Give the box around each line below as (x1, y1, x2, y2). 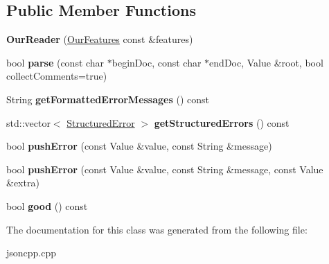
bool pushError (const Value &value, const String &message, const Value (6, 161, 323, 176)
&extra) (6, 175, 39, 190)
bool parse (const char (6, 55, 105, 69)
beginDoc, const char (112, 55, 202, 69)
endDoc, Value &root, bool (209, 55, 323, 69)
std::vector (6, 115, 51, 130)
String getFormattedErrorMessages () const (6, 91, 210, 106)
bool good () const (6, 198, 88, 213)
